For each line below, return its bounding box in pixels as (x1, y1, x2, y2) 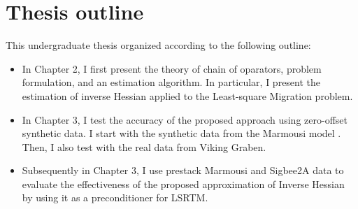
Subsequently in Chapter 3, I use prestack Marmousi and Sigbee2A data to (22, 163, 344, 178)
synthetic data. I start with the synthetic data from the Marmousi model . (22, 126, 341, 140)
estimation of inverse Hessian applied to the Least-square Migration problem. (22, 88, 353, 103)
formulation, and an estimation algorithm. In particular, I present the (22, 75, 321, 89)
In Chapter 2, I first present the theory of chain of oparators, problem (22, 61, 322, 75)
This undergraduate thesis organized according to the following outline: (6, 38, 311, 52)
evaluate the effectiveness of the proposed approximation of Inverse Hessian (22, 176, 345, 191)
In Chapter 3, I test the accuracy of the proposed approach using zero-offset (22, 112, 348, 127)
